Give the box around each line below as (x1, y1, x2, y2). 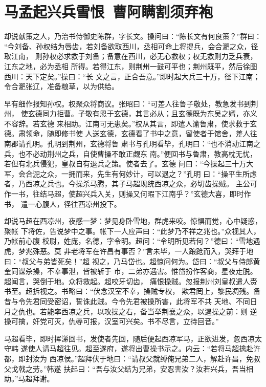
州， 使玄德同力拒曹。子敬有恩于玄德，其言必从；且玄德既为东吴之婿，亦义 (4, 108, 257, 119)
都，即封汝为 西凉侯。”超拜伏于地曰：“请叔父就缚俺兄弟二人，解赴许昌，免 (4, 353, 253, 363)
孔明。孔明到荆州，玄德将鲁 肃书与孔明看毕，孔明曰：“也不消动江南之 (25, 138, 261, 149)
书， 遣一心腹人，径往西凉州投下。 (4, 198, 121, 209)
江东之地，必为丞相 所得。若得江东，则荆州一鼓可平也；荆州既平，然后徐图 (4, 60, 257, 71)
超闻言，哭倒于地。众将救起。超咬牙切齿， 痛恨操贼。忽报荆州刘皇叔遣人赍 (4, 275, 257, 286)
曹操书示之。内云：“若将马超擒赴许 (142, 343, 261, 354)
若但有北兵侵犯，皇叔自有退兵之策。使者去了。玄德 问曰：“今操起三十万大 (4, 158, 254, 169)
